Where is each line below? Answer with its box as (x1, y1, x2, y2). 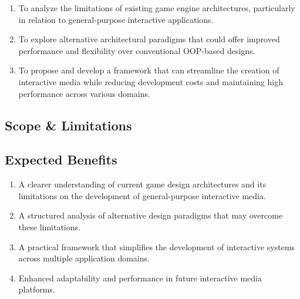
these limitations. (18, 220, 80, 233)
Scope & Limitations (5, 116, 132, 134)
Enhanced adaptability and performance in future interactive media (18, 271, 262, 284)
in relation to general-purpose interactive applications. (18, 13, 214, 25)
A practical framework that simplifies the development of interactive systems (18, 240, 295, 253)
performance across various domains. (18, 87, 150, 99)
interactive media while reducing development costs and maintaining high (18, 75, 283, 88)
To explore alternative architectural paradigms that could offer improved (18, 33, 280, 45)
